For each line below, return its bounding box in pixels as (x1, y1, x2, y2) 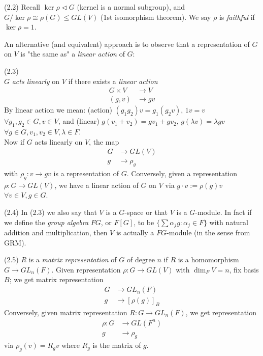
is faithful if (219, 11, 255, 22)
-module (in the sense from (167, 227, 250, 238)
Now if (4, 136, 25, 147)
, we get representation (185, 307, 256, 317)
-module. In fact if (195, 207, 252, 217)
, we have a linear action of (54, 179, 139, 190)
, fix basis (229, 264, 259, 275)
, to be (134, 216, 154, 227)
